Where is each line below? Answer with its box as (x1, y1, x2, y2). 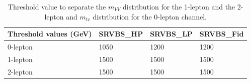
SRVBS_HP (99, 28, 143, 39)
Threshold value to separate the (8, 1, 106, 11)
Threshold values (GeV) (8, 28, 92, 39)
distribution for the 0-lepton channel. (93, 11, 207, 21)
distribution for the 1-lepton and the (123, 1, 235, 11)
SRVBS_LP (150, 28, 193, 39)
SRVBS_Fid (199, 28, 244, 39)
